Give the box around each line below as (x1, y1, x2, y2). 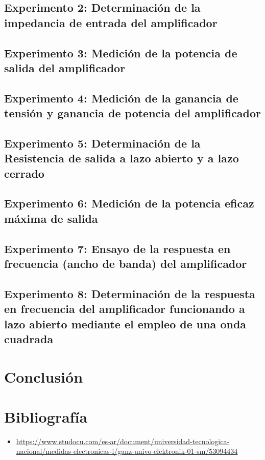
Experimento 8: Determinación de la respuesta (4, 285, 255, 301)
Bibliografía (4, 406, 88, 427)
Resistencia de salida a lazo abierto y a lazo (4, 150, 239, 166)
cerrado (4, 165, 44, 181)
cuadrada (4, 330, 54, 346)
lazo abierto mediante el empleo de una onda (4, 316, 247, 331)
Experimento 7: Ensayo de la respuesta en (4, 240, 231, 256)
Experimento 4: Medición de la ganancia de (4, 90, 238, 106)
